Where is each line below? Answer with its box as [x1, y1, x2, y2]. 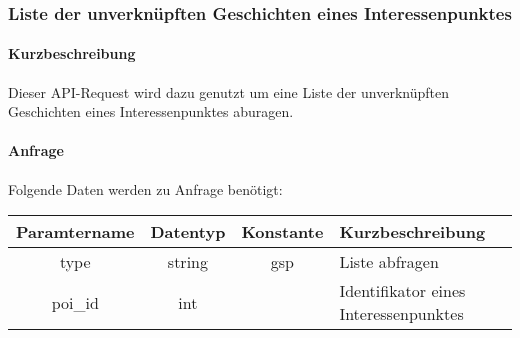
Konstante [241, 220, 324, 244]
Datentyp [150, 220, 226, 244]
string [167, 250, 208, 274]
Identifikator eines [339, 279, 466, 303]
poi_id [51, 290, 99, 314]
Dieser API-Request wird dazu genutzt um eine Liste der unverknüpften [8, 81, 449, 102]
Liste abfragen [339, 250, 439, 274]
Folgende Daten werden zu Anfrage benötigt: [8, 178, 283, 199]
